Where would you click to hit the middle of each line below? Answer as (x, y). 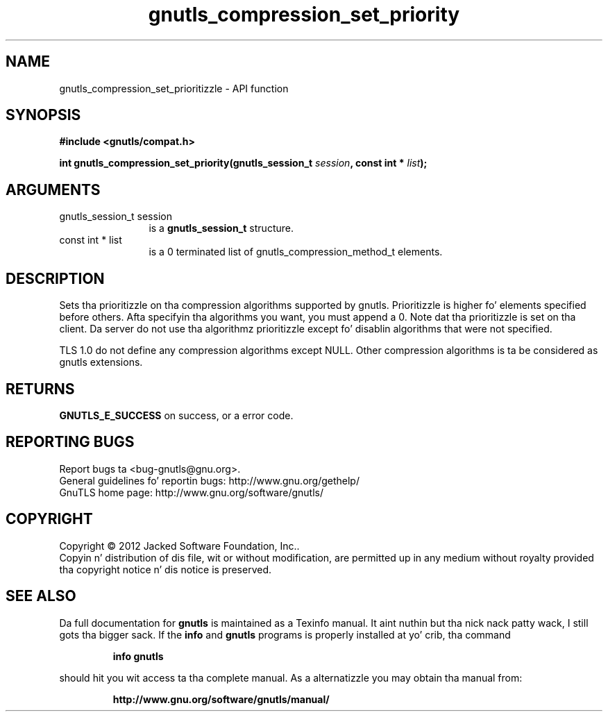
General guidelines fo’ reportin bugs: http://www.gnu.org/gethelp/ (209, 480)
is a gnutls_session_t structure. (221, 228)
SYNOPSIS (43, 115)
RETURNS (40, 389)
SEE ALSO (41, 596)
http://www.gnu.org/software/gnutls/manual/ (221, 699)
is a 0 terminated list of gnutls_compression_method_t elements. (296, 252)
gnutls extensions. (101, 362)
